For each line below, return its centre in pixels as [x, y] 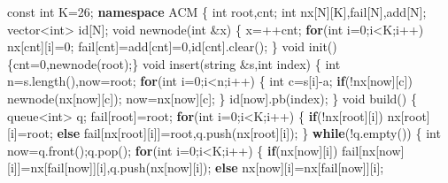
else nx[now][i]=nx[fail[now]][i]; [300, 168]
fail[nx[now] [373, 150]
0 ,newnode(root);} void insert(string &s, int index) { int [190, 63]
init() [323, 46]
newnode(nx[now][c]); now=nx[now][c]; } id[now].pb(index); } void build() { [212, 98]
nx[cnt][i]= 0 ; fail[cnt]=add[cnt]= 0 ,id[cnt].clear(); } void [156, 46]
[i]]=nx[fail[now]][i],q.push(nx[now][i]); [109, 168]
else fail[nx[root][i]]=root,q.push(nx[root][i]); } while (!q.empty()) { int [249, 133]
